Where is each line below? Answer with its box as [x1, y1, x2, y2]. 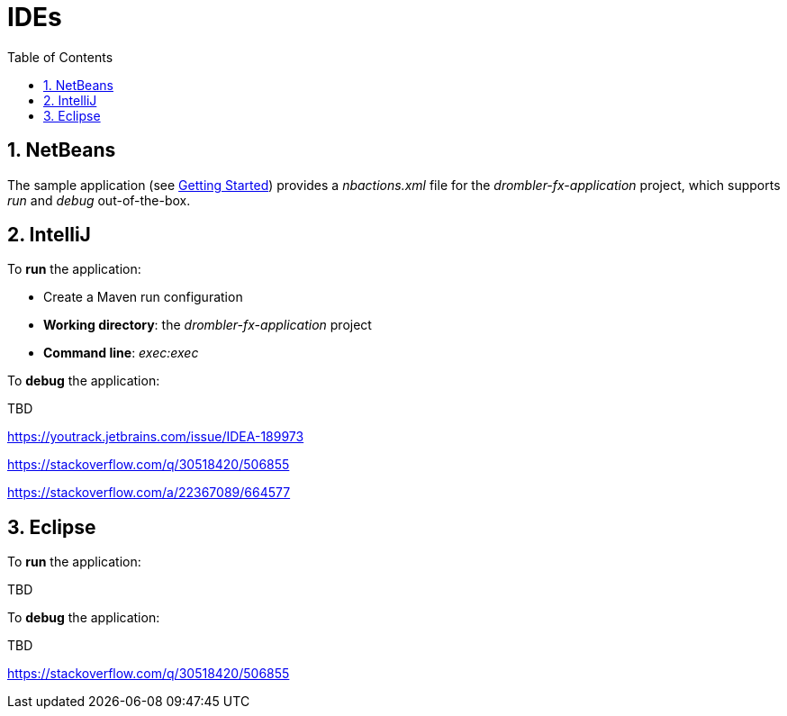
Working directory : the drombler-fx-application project [43, 317, 372, 333]
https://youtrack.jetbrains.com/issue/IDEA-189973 [7, 429, 304, 445]
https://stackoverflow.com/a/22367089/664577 [7, 485, 291, 501]
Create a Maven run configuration [43, 289, 243, 305]
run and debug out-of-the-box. [7, 192, 191, 208]
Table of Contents [7, 49, 113, 65]
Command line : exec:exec [43, 345, 199, 361]
